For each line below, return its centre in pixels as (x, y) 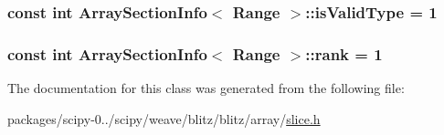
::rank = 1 (344, 53)
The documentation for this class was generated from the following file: (206, 88)
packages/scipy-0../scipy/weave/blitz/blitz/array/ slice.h (164, 118)
